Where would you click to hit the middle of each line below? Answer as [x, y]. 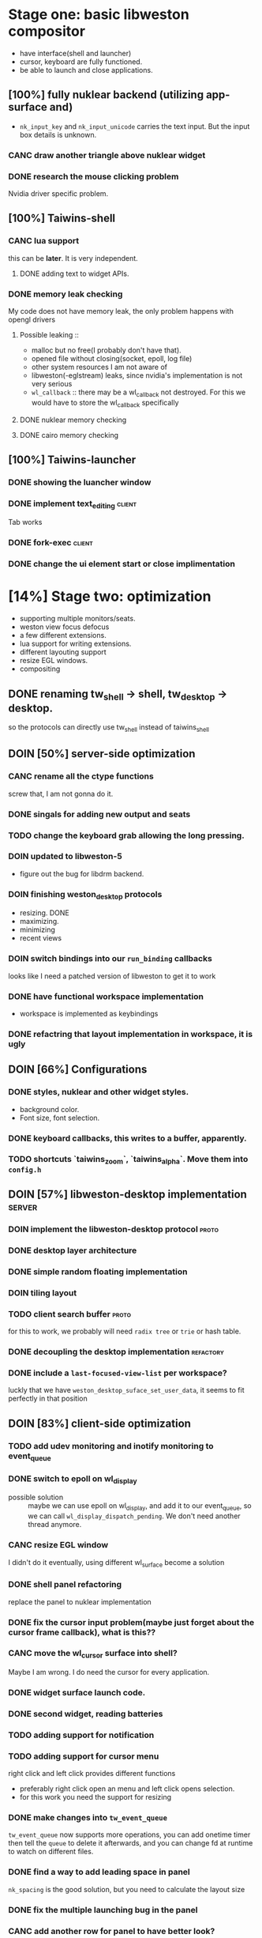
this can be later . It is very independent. [73, 258]
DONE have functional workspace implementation [106, 996]
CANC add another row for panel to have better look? [112, 1931]
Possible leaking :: [49, 334]
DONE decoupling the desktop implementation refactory [116, 1352]
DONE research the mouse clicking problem [94, 176]
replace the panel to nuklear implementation [80, 1601]
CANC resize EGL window [58, 1545]
